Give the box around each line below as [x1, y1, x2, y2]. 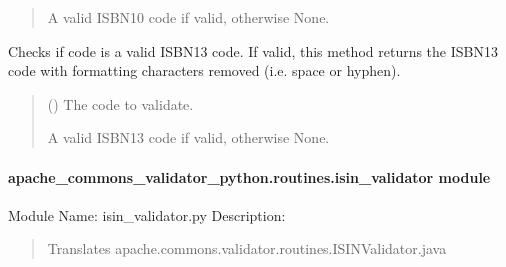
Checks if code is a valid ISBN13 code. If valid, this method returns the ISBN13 [8, 40, 498, 61]
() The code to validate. [47, 93, 194, 114]
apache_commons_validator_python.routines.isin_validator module [8, 166, 491, 187]
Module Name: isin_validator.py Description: [8, 204, 286, 225]
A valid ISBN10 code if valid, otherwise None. [47, 7, 330, 27]
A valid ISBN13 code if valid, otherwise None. [47, 127, 330, 148]
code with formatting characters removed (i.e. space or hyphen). [8, 60, 401, 81]
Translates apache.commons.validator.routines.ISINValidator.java [47, 238, 447, 259]
